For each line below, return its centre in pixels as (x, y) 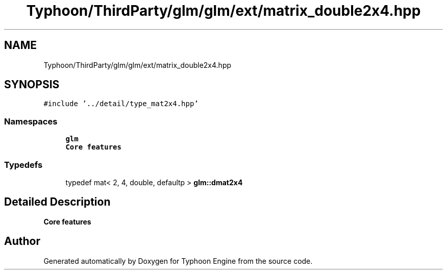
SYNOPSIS (32, 85)
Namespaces (31, 121)
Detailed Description (57, 202)
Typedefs (23, 165)
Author (22, 241)
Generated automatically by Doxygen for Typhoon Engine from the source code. (178, 261)
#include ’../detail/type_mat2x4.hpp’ (121, 104)
